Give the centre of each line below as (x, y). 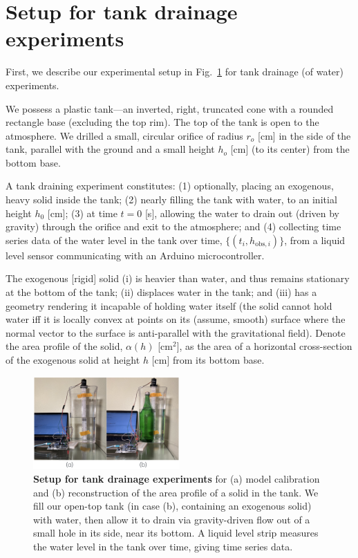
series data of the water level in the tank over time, (114, 240)
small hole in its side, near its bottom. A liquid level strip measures (176, 533)
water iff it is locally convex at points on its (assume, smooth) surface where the (176, 319)
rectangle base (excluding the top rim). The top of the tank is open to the (162, 122)
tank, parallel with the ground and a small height (110, 149)
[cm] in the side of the (304, 135)
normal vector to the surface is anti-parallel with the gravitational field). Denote (176, 332)
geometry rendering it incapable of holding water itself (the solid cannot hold (169, 305)
